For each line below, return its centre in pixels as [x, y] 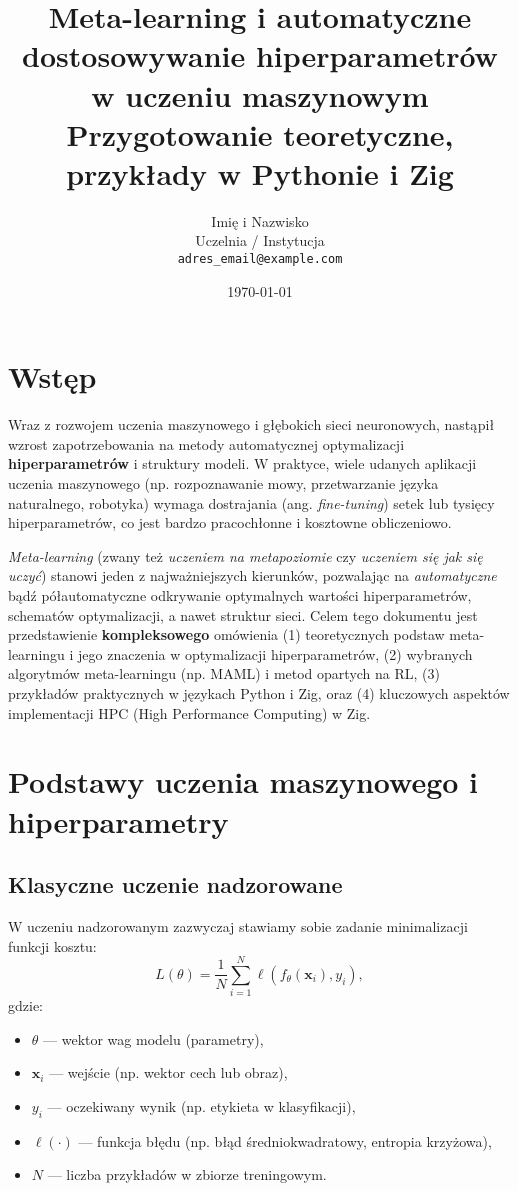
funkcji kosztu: [52, 945]
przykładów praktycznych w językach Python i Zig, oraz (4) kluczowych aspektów [259, 692]
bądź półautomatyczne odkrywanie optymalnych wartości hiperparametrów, [240, 595]
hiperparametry [118, 820]
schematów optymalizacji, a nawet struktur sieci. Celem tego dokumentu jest [243, 614]
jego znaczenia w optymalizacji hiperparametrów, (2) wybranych [275, 653]
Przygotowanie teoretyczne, [260, 133]
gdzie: [25, 1005]
